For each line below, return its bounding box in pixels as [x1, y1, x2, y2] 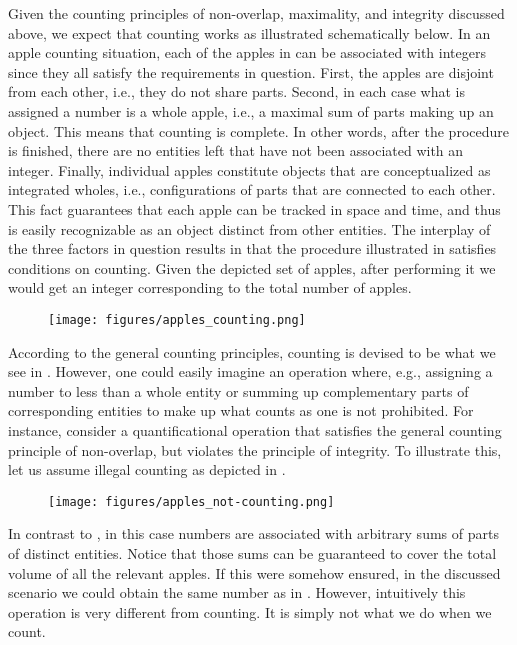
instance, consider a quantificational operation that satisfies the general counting [8, 419, 502, 440]
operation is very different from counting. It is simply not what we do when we [8, 601, 492, 622]
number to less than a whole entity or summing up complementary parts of [8, 380, 469, 401]
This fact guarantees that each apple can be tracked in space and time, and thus [8, 198, 501, 219]
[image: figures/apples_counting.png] [48, 312, 306, 327]
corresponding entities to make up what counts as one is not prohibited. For [8, 400, 474, 421]
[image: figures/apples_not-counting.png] [48, 494, 335, 509]
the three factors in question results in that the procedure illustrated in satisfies [8, 238, 497, 259]
